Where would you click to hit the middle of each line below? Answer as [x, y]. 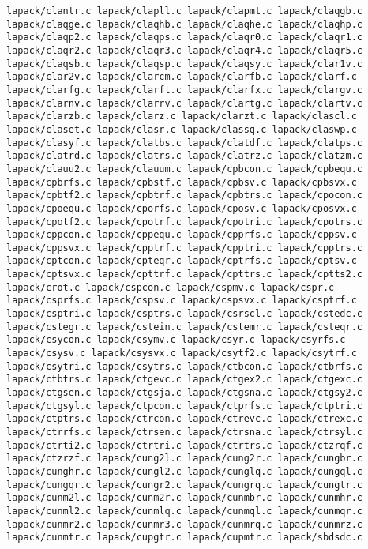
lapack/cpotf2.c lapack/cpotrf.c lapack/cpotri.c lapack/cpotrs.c [185, 222]
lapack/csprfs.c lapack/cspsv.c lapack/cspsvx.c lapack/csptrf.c [182, 301]
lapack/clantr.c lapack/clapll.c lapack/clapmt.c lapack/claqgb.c [185, 11]
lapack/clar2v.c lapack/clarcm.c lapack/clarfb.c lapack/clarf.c [182, 77]
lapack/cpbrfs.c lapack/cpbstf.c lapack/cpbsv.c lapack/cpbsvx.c [182, 182]
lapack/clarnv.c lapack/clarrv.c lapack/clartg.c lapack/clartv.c [185, 103]
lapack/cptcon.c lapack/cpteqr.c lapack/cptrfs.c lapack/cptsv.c [182, 261]
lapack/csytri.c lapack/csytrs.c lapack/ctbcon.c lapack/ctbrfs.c [185, 366]
